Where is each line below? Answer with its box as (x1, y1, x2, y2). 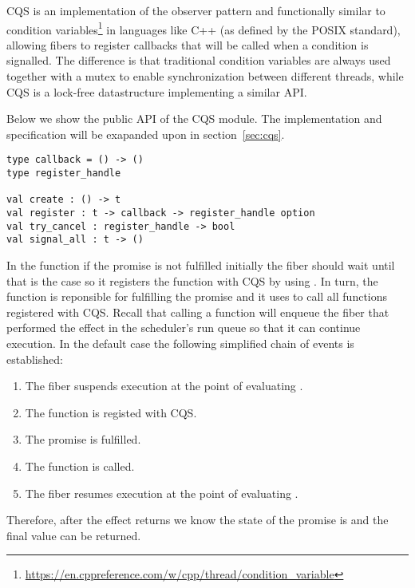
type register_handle (6, 168, 121, 180)
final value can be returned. (6, 527, 141, 543)
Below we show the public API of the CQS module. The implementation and (6, 110, 382, 127)
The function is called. (25, 457, 135, 474)
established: (6, 350, 63, 367)
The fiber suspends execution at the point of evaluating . (25, 377, 303, 394)
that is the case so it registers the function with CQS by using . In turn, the (6, 272, 378, 289)
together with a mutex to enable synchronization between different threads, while (6, 68, 404, 85)
